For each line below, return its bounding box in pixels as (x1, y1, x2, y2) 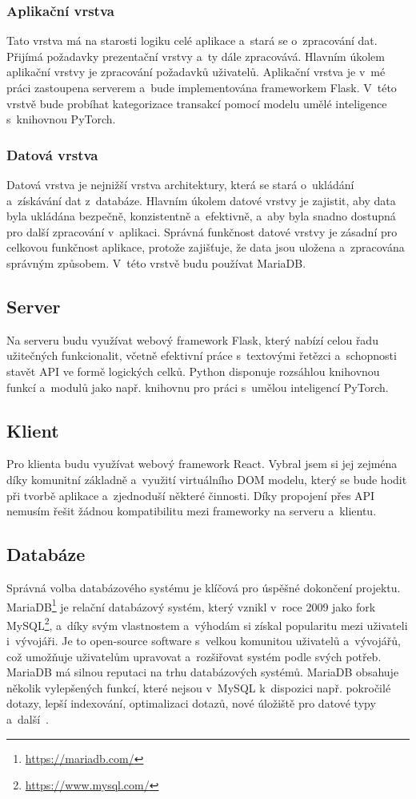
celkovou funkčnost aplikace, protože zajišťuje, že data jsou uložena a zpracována (6, 239, 405, 256)
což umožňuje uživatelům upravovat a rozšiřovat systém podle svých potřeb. (6, 648, 382, 664)
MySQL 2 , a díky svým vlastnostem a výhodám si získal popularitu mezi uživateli (6, 614, 408, 633)
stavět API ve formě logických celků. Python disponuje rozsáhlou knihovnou (6, 362, 380, 379)
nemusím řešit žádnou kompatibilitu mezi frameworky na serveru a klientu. (6, 502, 377, 519)
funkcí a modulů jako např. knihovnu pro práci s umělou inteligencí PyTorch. (6, 378, 389, 395)
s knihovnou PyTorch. (6, 111, 116, 127)
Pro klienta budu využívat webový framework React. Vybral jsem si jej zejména (6, 455, 398, 472)
